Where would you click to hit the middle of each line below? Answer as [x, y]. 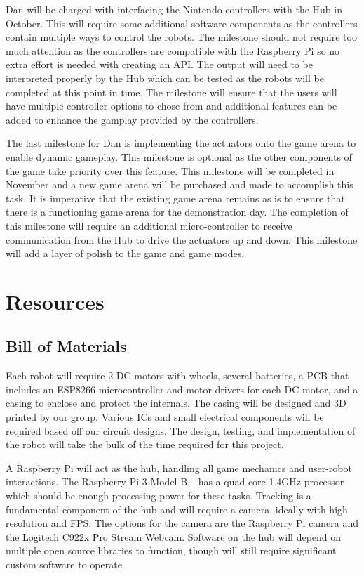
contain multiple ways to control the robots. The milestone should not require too [181, 37]
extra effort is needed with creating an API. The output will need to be [159, 64]
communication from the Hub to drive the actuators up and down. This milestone [182, 239]
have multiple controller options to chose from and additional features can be [171, 106]
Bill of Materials [66, 346]
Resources [55, 301]
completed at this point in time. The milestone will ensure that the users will [171, 92]
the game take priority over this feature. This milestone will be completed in [170, 170]
